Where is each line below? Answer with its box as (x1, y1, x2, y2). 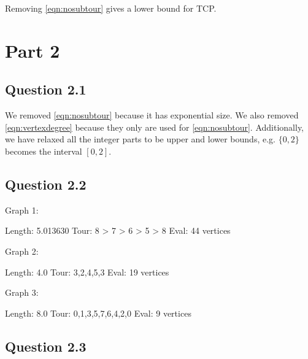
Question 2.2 (5, 174, 87, 193)
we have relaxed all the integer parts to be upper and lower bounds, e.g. (5, 133, 275, 145)
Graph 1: (5, 203, 39, 216)
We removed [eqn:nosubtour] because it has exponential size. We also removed (5, 109, 299, 122)
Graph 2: (5, 244, 39, 257)
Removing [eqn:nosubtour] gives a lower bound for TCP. (5, 2, 217, 14)
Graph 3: (5, 286, 39, 299)
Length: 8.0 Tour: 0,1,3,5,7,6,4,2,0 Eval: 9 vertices (5, 306, 191, 319)
